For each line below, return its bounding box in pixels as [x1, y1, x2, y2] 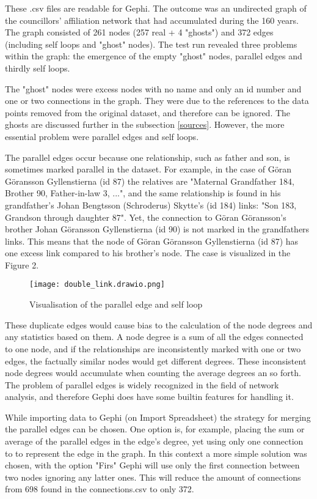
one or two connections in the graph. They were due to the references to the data [5, 94, 309, 107]
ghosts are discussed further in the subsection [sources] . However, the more [5, 118, 285, 131]
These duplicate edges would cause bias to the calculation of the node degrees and [5, 318, 313, 331]
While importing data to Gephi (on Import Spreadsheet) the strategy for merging [5, 410, 311, 423]
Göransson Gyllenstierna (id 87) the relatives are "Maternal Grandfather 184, [5, 174, 294, 187]
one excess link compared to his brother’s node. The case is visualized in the [5, 246, 291, 259]
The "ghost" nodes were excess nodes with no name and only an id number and [5, 82, 302, 95]
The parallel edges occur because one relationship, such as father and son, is [5, 150, 290, 163]
